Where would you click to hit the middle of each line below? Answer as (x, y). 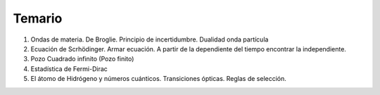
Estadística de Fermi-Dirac (69, 69)
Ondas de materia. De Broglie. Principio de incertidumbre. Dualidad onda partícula (150, 39)
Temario (38, 18)
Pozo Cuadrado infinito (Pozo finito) (82, 59)
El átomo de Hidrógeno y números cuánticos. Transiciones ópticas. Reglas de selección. (158, 79)
